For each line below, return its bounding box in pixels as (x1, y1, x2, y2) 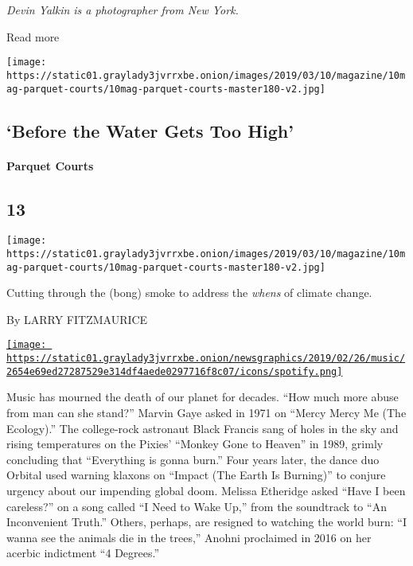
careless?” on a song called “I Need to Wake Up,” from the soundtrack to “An (6, 498, 387, 514)
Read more (6, 28, 60, 45)
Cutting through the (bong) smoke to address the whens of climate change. (6, 284, 372, 301)
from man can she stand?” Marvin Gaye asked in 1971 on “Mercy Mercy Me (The (6, 404, 407, 421)
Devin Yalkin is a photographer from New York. (6, 2, 239, 18)
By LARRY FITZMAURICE (6, 310, 148, 327)
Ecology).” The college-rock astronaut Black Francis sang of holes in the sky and (6, 420, 399, 436)
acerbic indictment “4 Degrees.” (6, 545, 160, 561)
